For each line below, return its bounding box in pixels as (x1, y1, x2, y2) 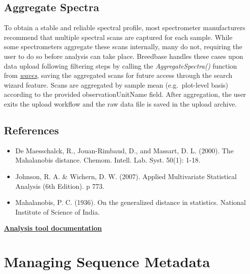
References (4, 122, 59, 137)
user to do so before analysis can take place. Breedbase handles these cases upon (4, 51, 243, 61)
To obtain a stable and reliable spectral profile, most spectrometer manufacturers (4, 22, 246, 33)
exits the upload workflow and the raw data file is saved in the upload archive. (4, 98, 237, 109)
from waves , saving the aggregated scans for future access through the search (4, 70, 233, 80)
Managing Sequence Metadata (4, 252, 210, 272)
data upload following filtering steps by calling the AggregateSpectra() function (4, 60, 237, 71)
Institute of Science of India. (15, 206, 100, 217)
